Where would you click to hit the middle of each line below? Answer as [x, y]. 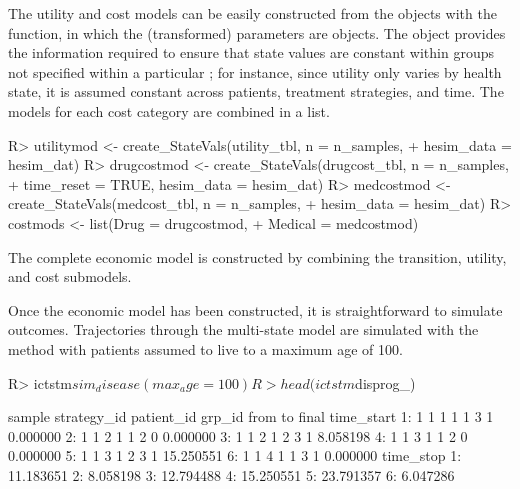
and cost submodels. [70, 276]
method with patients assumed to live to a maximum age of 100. [205, 348]
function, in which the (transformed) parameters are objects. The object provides [257, 32]
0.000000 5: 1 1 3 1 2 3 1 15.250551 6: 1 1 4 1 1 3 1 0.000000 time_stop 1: [235, 455]
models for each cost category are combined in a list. [169, 110]
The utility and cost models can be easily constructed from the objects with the [252, 13]
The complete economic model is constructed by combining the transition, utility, [257, 256]
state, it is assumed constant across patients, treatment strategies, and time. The [256, 91]
